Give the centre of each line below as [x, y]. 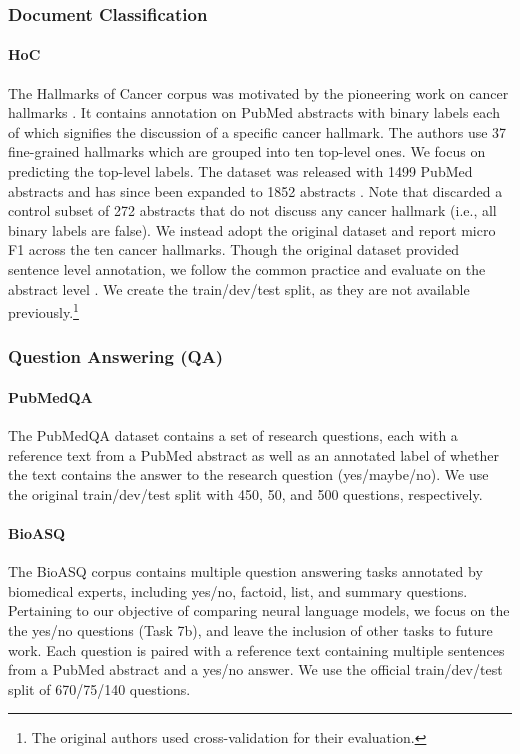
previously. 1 [43, 310]
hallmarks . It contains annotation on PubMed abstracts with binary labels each [254, 112]
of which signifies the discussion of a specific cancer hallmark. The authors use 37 [257, 131]
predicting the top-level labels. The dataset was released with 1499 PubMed [240, 171]
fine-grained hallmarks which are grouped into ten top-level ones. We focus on [247, 151]
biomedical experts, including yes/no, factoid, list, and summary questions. [238, 590]
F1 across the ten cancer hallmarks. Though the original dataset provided [234, 249]
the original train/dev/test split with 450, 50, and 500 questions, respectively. [245, 493]
